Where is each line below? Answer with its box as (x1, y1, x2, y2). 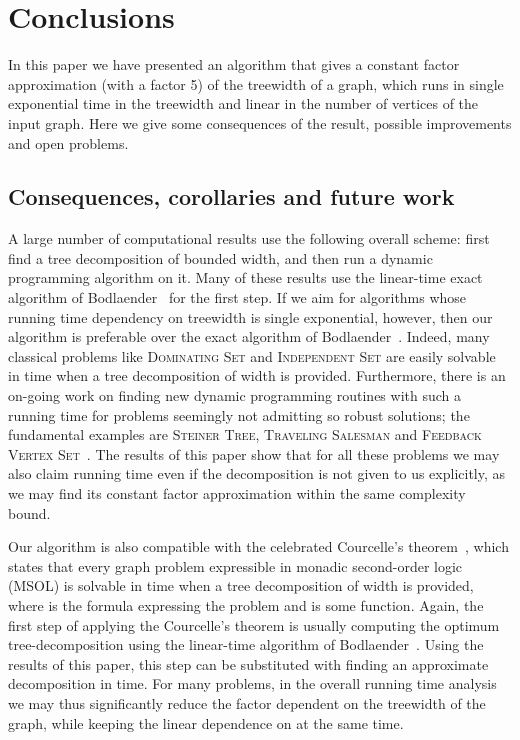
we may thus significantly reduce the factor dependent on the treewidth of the (8, 692, 486, 713)
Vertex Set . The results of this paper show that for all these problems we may (8, 443, 500, 464)
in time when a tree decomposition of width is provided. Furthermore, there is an (8, 365, 506, 386)
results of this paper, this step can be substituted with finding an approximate (8, 653, 489, 674)
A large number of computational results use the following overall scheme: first (8, 228, 490, 249)
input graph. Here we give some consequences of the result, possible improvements (8, 112, 512, 133)
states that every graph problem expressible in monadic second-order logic (8, 555, 463, 576)
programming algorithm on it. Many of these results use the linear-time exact (8, 267, 483, 288)
